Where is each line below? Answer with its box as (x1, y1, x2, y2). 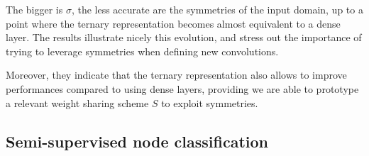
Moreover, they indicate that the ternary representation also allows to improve (6, 67, 347, 82)
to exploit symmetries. (161, 95, 258, 110)
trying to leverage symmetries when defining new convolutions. (6, 43, 279, 58)
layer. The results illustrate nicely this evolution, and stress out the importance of (6, 30, 362, 45)
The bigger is (6, 2, 63, 16)
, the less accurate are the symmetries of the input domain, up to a (71, 2, 363, 16)
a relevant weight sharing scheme (6, 95, 149, 110)
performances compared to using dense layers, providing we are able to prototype (6, 81, 359, 96)
